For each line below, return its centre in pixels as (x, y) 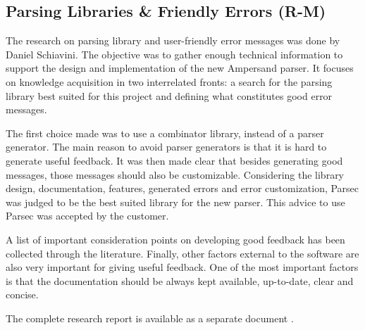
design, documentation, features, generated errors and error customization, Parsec (182, 188)
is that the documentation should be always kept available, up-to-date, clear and (180, 280)
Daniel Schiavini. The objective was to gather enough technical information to (174, 54)
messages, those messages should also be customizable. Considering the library (175, 174)
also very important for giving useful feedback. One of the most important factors (182, 267)
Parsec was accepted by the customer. (87, 216)
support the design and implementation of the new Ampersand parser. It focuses (180, 68)
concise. (22, 294)
